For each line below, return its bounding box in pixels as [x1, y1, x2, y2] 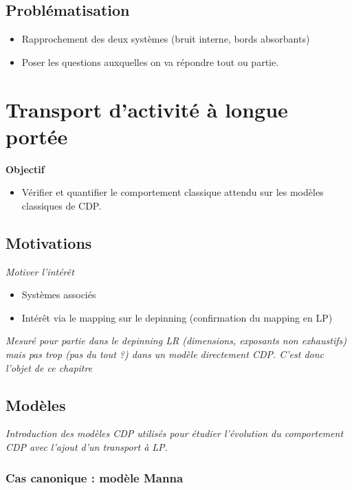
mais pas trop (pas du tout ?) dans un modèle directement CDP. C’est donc [5, 347, 324, 361]
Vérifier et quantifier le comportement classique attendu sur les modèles [21, 185, 324, 199]
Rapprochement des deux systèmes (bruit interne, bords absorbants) [21, 32, 310, 46]
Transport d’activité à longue [5, 95, 288, 123]
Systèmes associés [21, 287, 96, 302]
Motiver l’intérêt [5, 264, 74, 278]
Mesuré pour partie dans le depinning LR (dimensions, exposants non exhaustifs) [5, 333, 346, 348]
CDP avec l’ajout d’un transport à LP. [5, 440, 168, 454]
